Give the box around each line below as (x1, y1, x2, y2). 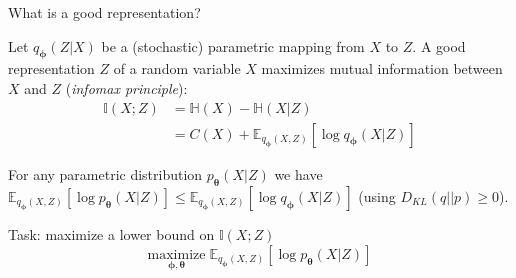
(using (358, 185, 396, 206)
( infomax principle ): (65, 77, 188, 98)
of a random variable (113, 58, 241, 79)
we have (274, 164, 323, 185)
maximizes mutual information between (261, 58, 503, 79)
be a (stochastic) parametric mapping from (101, 35, 365, 56)
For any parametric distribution (8, 164, 203, 185)
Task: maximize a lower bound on (8, 224, 215, 245)
